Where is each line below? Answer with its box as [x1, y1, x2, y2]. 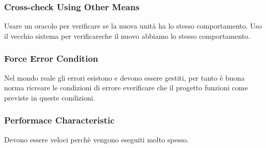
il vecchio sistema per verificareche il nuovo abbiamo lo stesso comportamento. [4, 30, 250, 41]
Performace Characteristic [4, 114, 115, 127]
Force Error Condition [4, 52, 98, 65]
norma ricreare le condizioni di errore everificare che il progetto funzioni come [4, 82, 248, 93]
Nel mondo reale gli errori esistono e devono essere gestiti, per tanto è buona [4, 72, 245, 83]
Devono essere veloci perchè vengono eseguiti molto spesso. [4, 134, 189, 144]
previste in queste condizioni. [4, 92, 95, 103]
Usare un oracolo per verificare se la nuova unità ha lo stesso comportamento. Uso [4, 20, 262, 31]
